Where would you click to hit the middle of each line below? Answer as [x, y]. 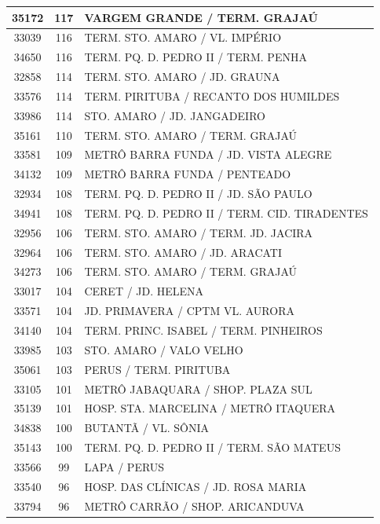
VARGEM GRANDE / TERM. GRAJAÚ [201, 17]
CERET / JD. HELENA [144, 291]
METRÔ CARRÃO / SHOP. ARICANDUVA [194, 506]
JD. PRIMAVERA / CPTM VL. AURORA [189, 311]
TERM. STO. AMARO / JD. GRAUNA [182, 77]
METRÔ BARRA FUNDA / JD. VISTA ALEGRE [208, 154]
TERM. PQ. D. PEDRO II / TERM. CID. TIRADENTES [226, 213]
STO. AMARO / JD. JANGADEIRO [175, 115]
